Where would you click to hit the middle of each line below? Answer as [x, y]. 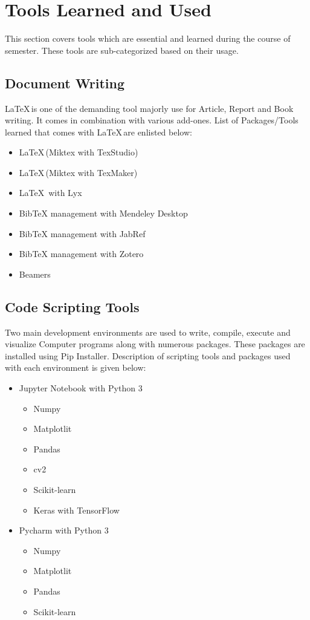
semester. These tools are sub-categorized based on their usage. [122, 50]
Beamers [35, 274]
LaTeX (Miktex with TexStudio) [79, 152]
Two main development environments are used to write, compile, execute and [148, 332]
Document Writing [65, 83]
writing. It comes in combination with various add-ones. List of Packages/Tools [152, 120]
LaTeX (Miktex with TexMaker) [78, 172]
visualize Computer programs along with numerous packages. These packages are [155, 344]
